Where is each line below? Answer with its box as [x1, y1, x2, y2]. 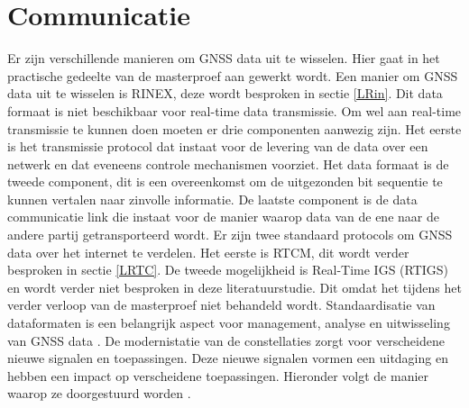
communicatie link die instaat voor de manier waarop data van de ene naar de [7, 207, 439, 226]
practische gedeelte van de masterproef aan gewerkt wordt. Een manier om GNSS [7, 66, 458, 85]
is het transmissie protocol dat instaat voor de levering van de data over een [7, 137, 428, 156]
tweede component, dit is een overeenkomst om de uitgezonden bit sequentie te [7, 172, 443, 191]
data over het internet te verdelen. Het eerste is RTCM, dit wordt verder [7, 242, 409, 261]
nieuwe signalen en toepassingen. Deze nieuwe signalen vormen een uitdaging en [7, 349, 448, 367]
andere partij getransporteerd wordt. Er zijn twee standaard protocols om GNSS [7, 225, 453, 244]
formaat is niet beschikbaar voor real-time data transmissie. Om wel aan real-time [7, 101, 462, 120]
